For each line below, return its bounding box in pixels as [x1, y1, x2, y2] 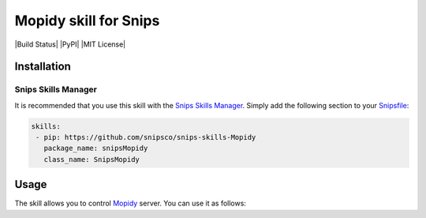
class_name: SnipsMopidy [43, 155, 140, 163]
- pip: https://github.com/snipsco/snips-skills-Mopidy [35, 133, 256, 142]
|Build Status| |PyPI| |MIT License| [14, 39, 126, 49]
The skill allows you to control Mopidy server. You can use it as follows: [14, 198, 246, 209]
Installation [14, 60, 71, 73]
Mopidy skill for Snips [14, 12, 160, 29]
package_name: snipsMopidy [43, 144, 148, 153]
